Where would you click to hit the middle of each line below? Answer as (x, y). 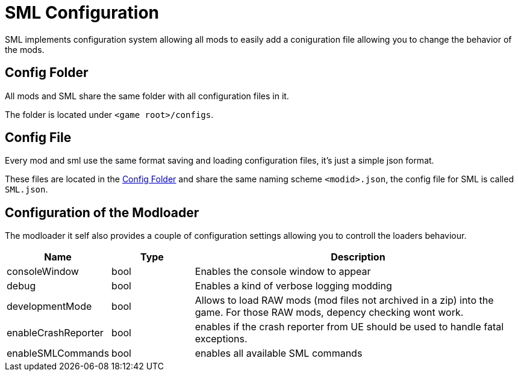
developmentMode (49, 307)
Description (358, 257)
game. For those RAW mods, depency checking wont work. (329, 313)
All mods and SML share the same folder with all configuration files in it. (147, 96)
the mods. (25, 49)
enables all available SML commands (279, 353)
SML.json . (27, 190)
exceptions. (221, 339)
